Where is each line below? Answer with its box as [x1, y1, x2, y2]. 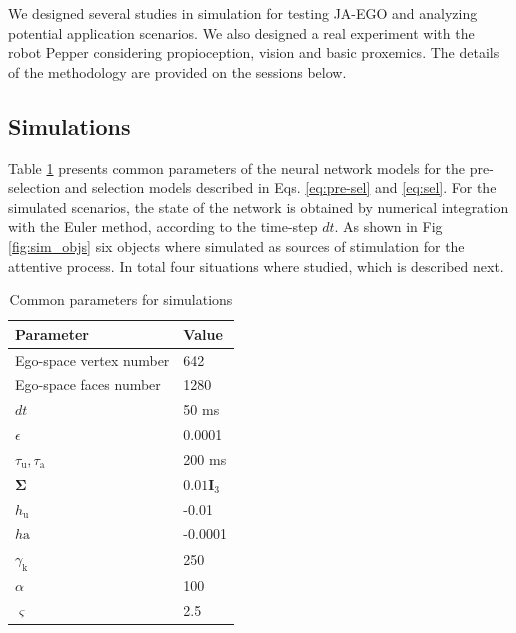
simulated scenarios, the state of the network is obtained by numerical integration [8, 196, 509, 217]
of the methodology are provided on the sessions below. [8, 61, 347, 82]
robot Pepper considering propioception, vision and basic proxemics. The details [8, 42, 500, 63]
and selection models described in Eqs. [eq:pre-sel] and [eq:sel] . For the [64, 177, 497, 198]
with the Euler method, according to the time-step [8, 216, 318, 237]
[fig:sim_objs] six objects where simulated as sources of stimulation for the [8, 235, 465, 256]
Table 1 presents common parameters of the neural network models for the [8, 157, 466, 178]
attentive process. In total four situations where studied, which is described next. [8, 255, 504, 276]
